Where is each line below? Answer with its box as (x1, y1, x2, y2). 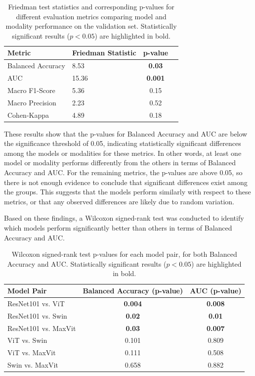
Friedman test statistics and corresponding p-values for (8, 1, 174, 11)
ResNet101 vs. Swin (7, 310, 67, 321)
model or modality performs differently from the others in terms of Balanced (4, 157, 236, 168)
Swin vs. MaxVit (7, 360, 58, 370)
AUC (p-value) (190, 285, 242, 295)
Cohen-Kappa (7, 109, 49, 120)
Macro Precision (7, 97, 56, 107)
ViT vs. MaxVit (7, 347, 56, 358)
